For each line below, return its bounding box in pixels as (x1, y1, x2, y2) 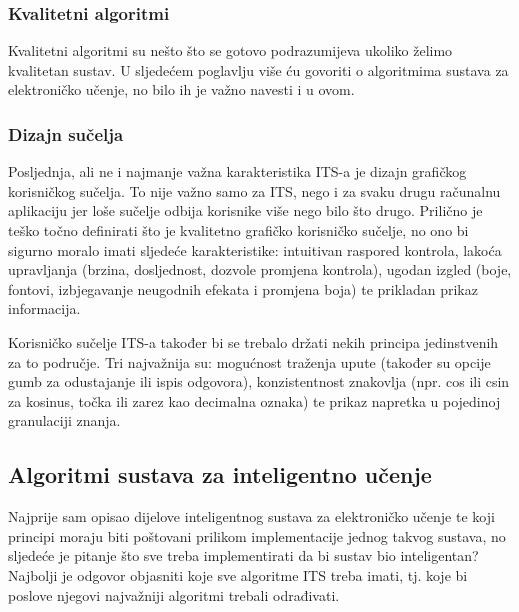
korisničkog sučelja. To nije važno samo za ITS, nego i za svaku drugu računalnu (8, 180, 501, 201)
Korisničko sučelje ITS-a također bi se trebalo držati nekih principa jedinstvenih (8, 331, 499, 352)
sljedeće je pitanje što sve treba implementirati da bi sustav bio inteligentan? (8, 545, 479, 566)
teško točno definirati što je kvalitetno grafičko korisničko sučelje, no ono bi (8, 220, 469, 240)
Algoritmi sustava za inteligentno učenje (8, 459, 432, 490)
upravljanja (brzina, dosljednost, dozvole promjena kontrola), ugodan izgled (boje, (8, 259, 512, 280)
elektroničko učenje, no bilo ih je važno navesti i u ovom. (8, 79, 355, 100)
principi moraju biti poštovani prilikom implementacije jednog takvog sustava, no (8, 525, 506, 546)
